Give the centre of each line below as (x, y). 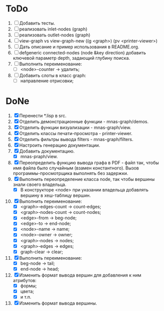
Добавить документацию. (47, 151)
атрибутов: (25, 280)
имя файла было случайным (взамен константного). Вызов (76, 168)
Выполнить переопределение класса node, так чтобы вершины (87, 179)
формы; (28, 286)
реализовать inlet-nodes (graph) (53, 29)
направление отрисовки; (47, 81)
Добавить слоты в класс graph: (53, 76)
